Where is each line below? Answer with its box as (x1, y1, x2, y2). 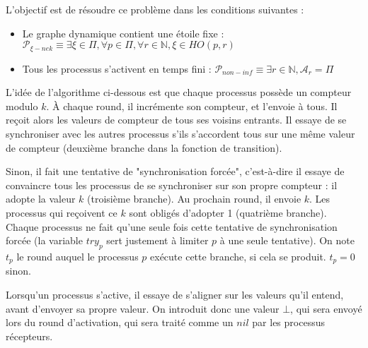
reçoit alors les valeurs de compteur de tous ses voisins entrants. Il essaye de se (6, 112, 347, 127)
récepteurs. (6, 328, 53, 343)
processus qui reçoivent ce (6, 205, 117, 220)
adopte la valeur (6, 191, 76, 206)
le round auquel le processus (16, 248, 139, 263)
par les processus (252, 315, 325, 330)
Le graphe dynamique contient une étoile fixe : (22, 25, 224, 40)
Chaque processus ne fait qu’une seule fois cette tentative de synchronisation (6, 219, 338, 234)
